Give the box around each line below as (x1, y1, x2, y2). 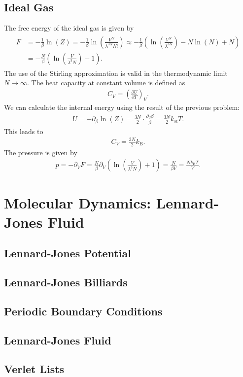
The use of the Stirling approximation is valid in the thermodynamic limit (4, 68, 228, 78)
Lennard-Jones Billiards (4, 274, 128, 290)
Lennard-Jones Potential (4, 245, 131, 261)
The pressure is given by (4, 147, 77, 157)
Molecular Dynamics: (4, 192, 151, 212)
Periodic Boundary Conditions (4, 303, 163, 318)
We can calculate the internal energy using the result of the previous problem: (4, 102, 240, 112)
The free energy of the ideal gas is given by (4, 23, 134, 33)
